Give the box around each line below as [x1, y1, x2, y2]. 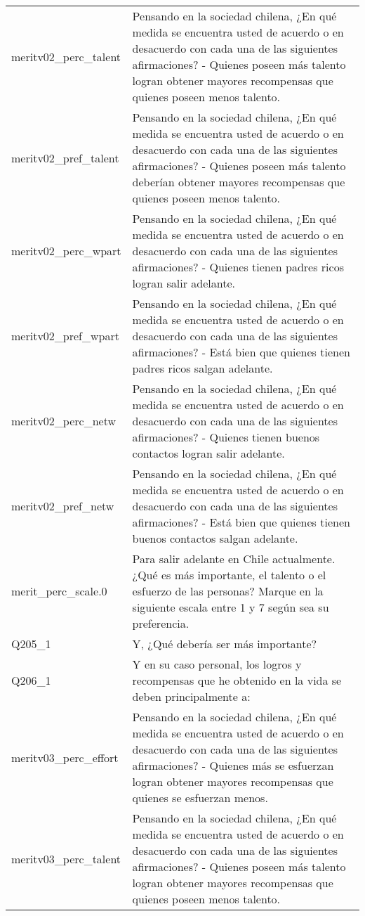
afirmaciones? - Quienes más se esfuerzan [132, 757, 334, 773]
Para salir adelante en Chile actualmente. [132, 550, 336, 567]
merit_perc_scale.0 [11, 583, 107, 599]
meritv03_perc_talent [11, 850, 121, 867]
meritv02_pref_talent [11, 149, 119, 166]
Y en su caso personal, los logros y [132, 656, 302, 672]
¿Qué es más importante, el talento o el [132, 567, 326, 583]
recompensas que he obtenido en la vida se [132, 672, 342, 688]
